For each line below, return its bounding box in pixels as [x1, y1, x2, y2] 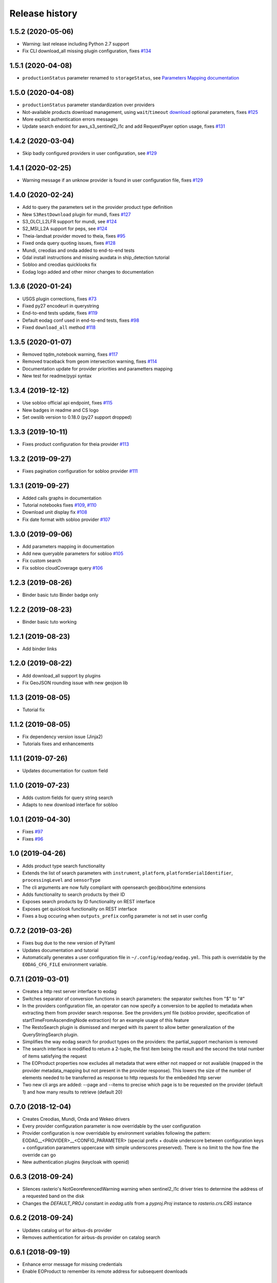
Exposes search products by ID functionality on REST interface [22, 899, 155, 905]
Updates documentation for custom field [22, 768, 108, 773]
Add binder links [22, 646, 57, 652]
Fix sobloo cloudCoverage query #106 [22, 565, 103, 571]
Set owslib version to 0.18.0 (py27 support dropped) [22, 414, 132, 420]
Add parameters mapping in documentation [22, 543, 115, 549]
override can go [22, 1152, 56, 1158]
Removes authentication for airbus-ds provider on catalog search [22, 1234, 161, 1240]
